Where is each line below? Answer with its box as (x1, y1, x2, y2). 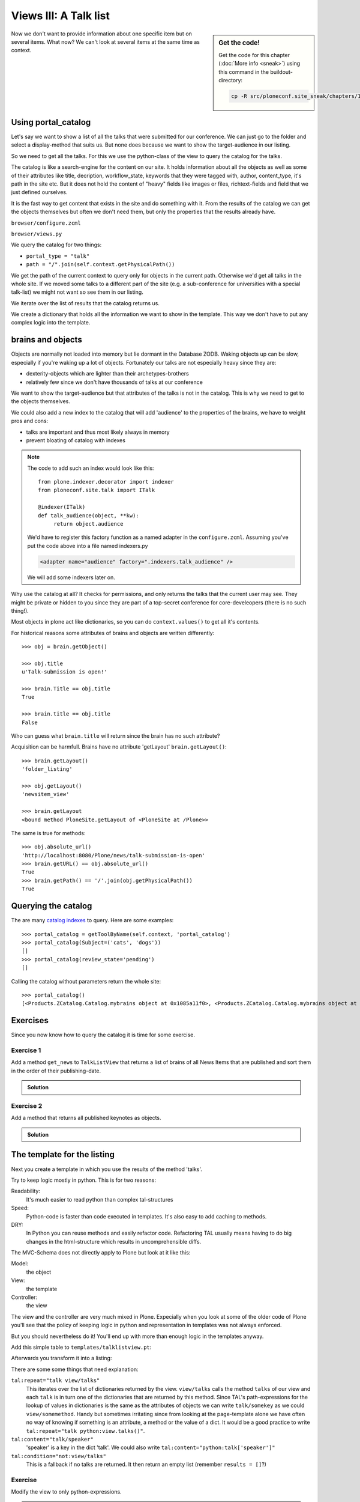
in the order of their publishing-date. (11, 1067, 101, 1074)
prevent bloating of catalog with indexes (26, 436, 126, 444)
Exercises (11, 1015, 49, 1026)
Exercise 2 (11, 1101, 43, 1110)
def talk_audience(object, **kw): (38, 512, 139, 519)
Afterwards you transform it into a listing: (11, 1355, 112, 1362)
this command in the (218, 68, 269, 75)
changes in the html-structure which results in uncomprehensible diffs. (26, 1238, 202, 1245)
